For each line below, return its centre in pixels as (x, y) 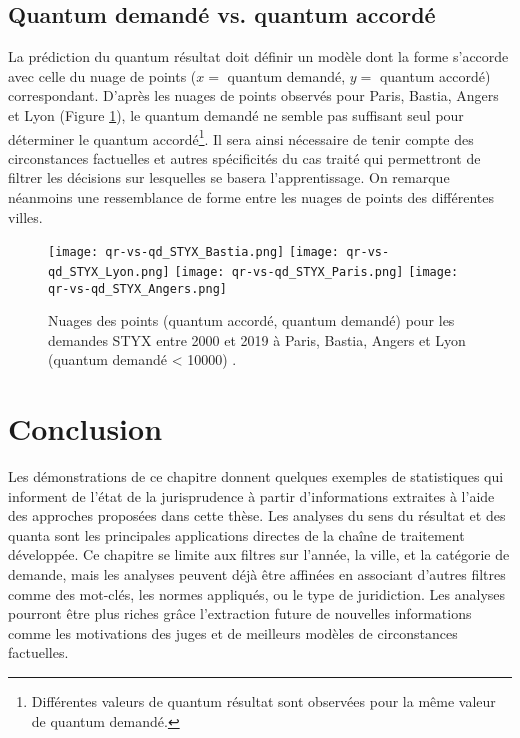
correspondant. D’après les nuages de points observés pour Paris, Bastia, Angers (253, 95)
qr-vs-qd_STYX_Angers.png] (137, 288)
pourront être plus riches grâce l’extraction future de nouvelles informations (240, 613)
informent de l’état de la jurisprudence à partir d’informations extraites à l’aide (251, 495)
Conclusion (85, 428)
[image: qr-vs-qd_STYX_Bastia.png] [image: (194, 252)
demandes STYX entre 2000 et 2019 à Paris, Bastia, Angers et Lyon (257, 339)
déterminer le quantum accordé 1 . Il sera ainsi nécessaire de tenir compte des (241, 137)
